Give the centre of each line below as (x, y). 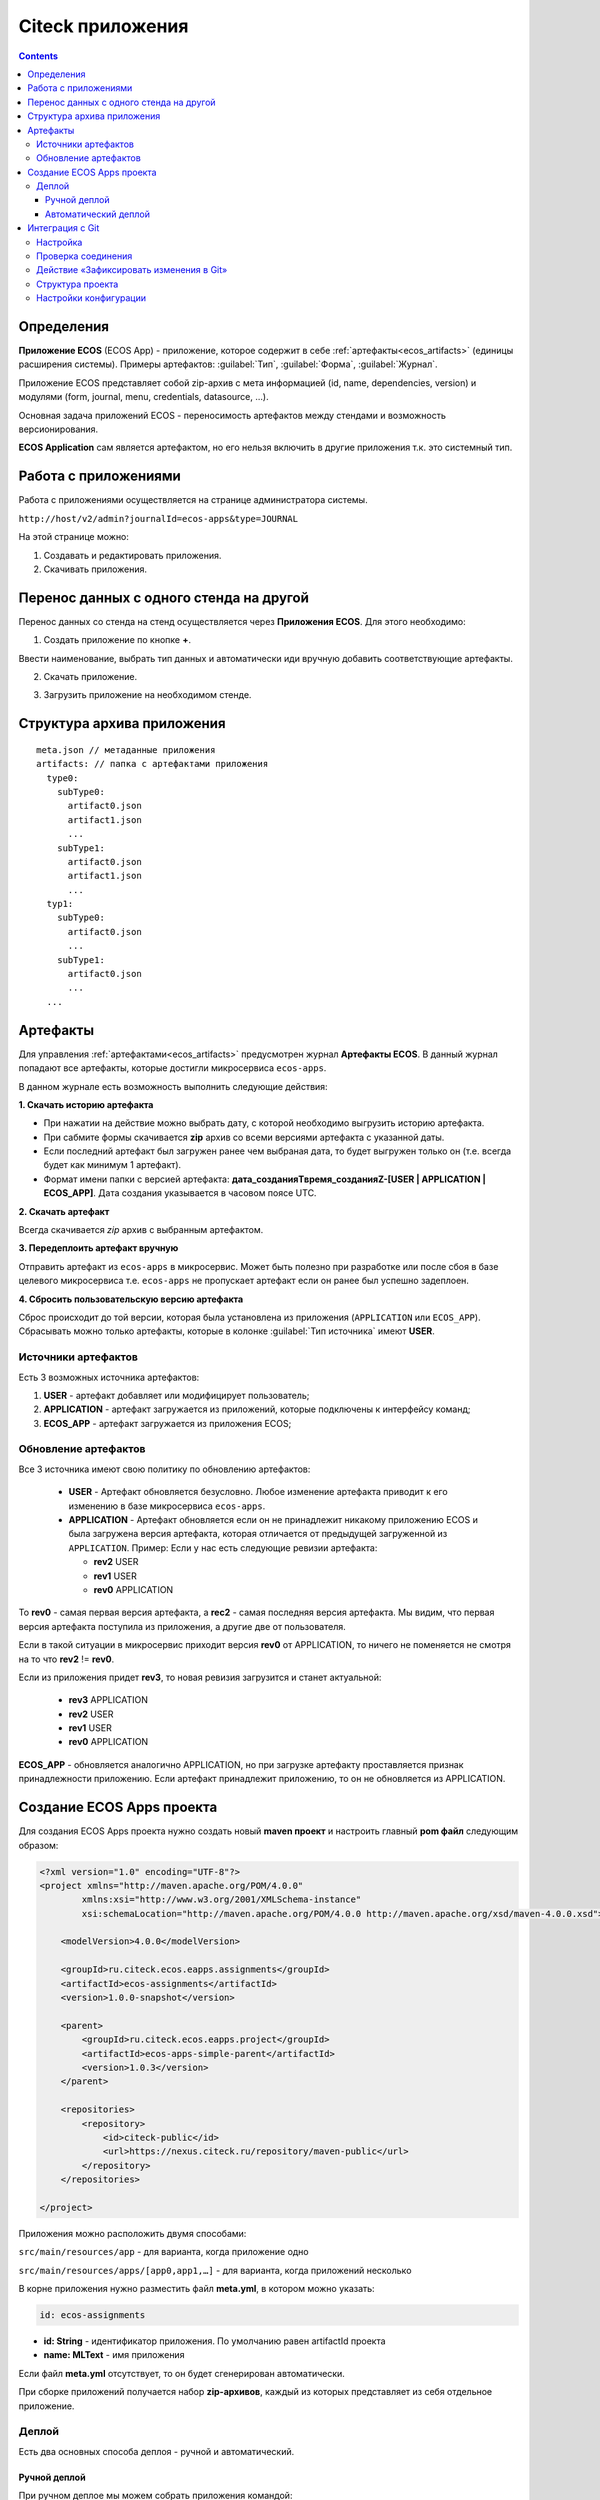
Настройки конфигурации (91, 298)
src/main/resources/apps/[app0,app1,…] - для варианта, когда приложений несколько (215, 2270)
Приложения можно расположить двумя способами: (132, 2233)
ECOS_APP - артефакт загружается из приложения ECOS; (167, 1423)
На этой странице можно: (74, 537)
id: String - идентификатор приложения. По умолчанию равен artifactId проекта (214, 2341)
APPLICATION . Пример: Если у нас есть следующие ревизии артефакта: (223, 1547)
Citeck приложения (103, 26)
